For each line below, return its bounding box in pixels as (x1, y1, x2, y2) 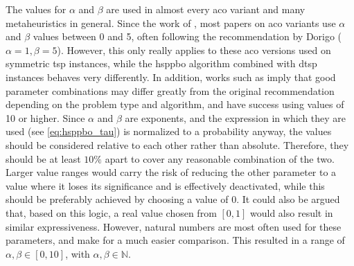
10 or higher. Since (6, 110, 85, 125)
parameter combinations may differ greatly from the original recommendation (6, 83, 335, 98)
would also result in (250, 205, 333, 220)
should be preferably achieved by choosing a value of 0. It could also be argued (6, 192, 340, 206)
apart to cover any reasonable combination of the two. (105, 151, 335, 166)
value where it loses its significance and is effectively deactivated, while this (6, 178, 325, 193)
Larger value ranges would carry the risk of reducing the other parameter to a (6, 165, 337, 179)
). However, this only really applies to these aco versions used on (57, 42, 331, 57)
